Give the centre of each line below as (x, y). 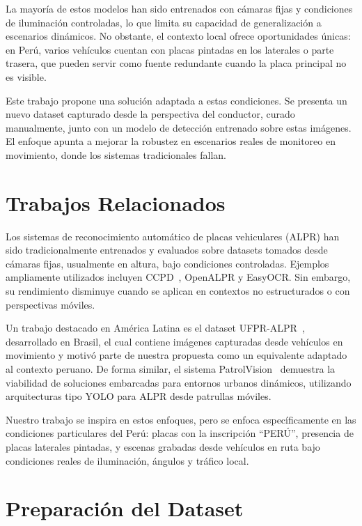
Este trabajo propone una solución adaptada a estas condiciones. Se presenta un (176, 100)
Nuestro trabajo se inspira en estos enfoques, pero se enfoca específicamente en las (181, 419)
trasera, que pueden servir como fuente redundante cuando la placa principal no (176, 63)
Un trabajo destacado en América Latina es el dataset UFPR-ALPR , (155, 328)
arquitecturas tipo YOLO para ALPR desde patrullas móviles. (139, 396)
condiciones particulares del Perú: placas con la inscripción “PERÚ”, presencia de (180, 433)
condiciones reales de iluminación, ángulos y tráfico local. (127, 460)
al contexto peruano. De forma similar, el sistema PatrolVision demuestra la (171, 369)
